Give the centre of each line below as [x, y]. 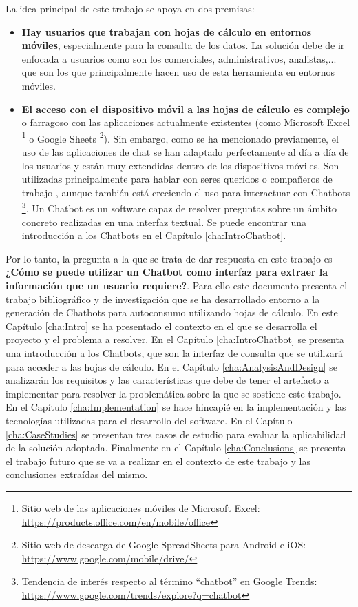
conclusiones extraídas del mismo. [77, 474]
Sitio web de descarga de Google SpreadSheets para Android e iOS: [164, 545]
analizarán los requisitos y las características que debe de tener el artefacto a [168, 380]
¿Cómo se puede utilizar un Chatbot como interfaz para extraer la [167, 272]
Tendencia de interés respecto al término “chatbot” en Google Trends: [169, 581]
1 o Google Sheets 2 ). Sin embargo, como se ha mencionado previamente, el [180, 137]
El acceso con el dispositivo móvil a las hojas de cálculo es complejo [186, 109]
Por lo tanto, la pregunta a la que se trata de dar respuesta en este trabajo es [169, 258]
